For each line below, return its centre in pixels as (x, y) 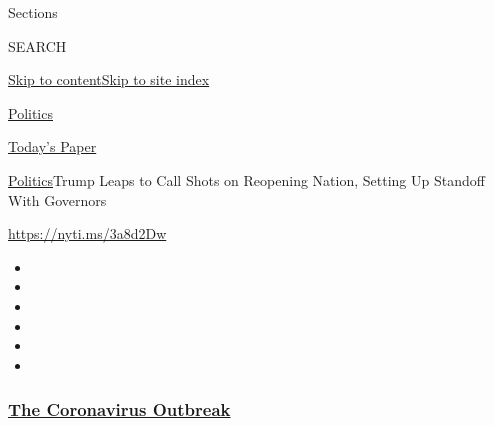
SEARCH (37, 45)
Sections (33, 12)
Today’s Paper (52, 146)
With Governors (57, 199)
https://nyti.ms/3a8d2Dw (87, 233)
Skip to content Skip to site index (109, 79)
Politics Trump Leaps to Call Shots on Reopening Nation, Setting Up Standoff (246, 179)
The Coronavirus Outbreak (119, 409)
